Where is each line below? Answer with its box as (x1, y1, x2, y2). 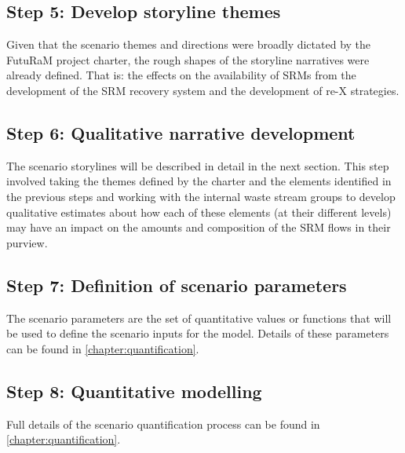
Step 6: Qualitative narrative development (6, 120, 356, 144)
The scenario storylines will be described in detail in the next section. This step (6, 157, 389, 174)
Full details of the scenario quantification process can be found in (6, 415, 320, 432)
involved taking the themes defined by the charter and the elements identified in (6, 173, 392, 189)
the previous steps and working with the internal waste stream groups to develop (6, 188, 396, 204)
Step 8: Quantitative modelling (6, 378, 262, 403)
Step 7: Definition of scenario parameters (6, 272, 347, 297)
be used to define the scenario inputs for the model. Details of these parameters (6, 325, 389, 342)
